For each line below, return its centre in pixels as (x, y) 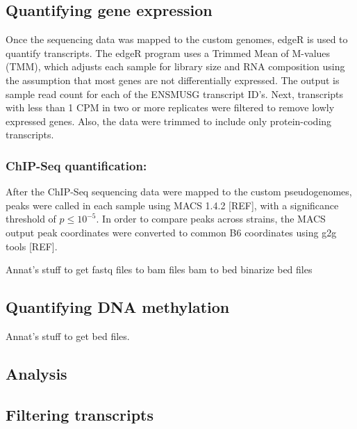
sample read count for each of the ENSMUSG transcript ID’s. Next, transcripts (175, 94)
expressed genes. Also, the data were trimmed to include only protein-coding (169, 121)
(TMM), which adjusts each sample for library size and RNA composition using (175, 66)
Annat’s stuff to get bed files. (68, 335)
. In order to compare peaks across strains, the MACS (211, 219)
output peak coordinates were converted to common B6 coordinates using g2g (171, 232)
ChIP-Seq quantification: (76, 165)
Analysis (36, 373)
